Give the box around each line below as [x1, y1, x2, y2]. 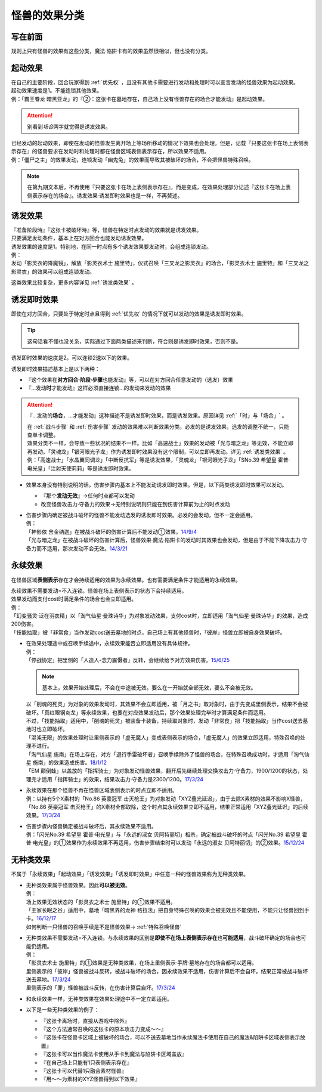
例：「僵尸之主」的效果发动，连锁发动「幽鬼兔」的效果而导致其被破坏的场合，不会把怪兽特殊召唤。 [11, 156, 254, 163]
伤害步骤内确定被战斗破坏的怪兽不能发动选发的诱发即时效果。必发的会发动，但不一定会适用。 [26, 512, 256, 519]
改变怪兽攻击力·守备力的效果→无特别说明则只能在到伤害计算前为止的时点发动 [41, 500, 231, 508]
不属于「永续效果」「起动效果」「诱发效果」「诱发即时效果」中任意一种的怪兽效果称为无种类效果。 [11, 871, 249, 878]
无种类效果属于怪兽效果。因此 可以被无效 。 [26, 881, 131, 889]
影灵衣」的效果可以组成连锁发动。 [11, 268, 95, 275]
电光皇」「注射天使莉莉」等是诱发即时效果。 [27, 465, 134, 472]
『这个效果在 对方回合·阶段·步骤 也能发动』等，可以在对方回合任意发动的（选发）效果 [26, 376, 234, 383]
